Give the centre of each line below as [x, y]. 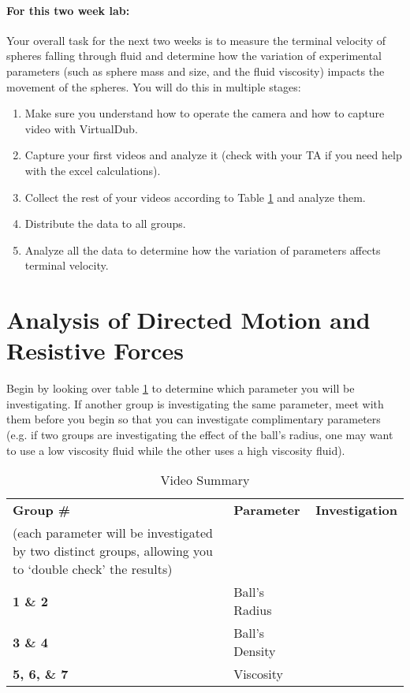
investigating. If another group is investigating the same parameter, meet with [195, 403]
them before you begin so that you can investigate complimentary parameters [194, 419]
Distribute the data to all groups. [105, 224]
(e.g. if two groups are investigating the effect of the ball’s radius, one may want [200, 435]
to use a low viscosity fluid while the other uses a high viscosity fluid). [176, 450]
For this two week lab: [68, 10]
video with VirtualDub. [81, 128]
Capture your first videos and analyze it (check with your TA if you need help [213, 155]
